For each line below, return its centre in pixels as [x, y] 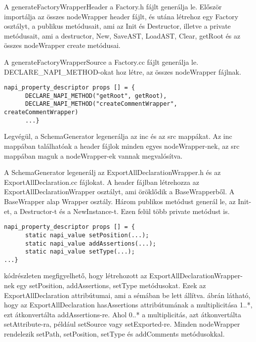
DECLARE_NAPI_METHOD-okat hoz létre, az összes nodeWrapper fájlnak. [123, 71]
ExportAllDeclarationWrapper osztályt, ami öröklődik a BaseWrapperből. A [119, 192]
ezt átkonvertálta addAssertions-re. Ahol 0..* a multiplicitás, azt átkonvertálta [123, 314]
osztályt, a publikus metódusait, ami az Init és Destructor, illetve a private [117, 26]
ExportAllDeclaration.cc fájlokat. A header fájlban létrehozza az [102, 182]
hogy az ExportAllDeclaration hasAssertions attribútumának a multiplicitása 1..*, [128, 305]
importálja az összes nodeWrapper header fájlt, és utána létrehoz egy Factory [121, 16]
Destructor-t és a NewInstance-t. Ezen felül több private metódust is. [125, 211]
